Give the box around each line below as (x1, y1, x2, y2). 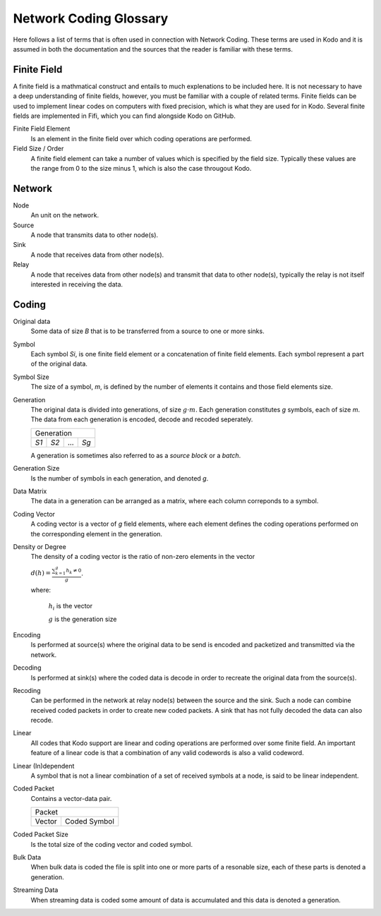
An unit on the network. (30, 211, 99, 219)
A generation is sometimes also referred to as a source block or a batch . (30, 451, 241, 459)
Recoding (13, 686, 42, 694)
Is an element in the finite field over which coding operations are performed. (30, 134, 252, 143)
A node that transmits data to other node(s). (30, 231, 159, 239)
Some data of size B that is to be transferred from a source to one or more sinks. (30, 327, 265, 335)
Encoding (13, 630, 41, 639)
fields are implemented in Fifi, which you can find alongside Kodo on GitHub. (13, 112, 236, 120)
